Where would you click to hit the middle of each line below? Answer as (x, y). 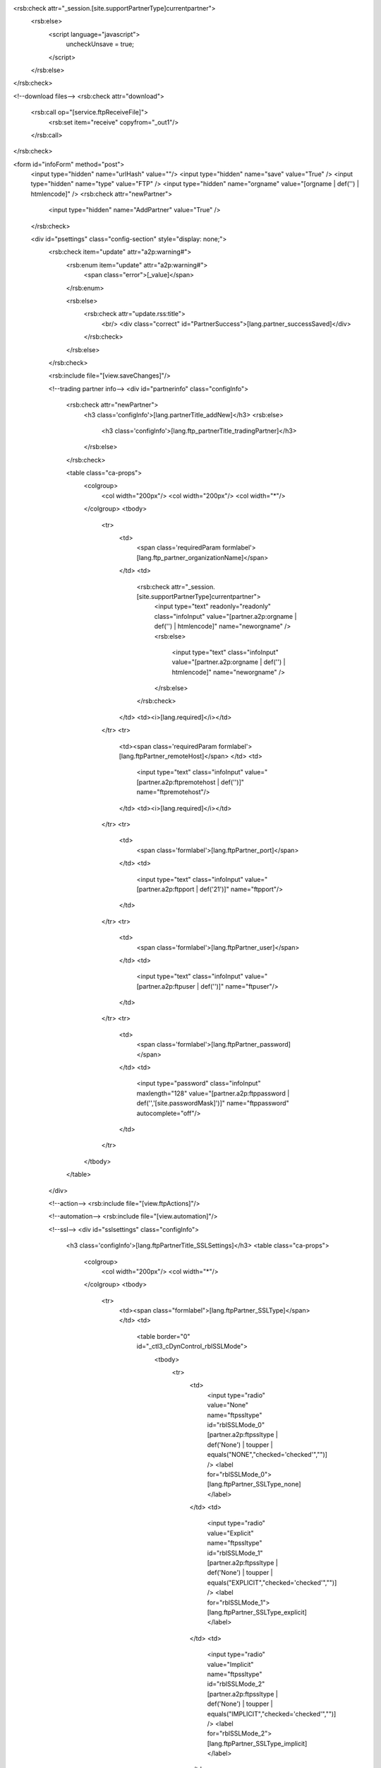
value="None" (228, 1405)
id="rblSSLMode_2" (236, 1684)
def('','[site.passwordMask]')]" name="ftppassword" (213, 1103)
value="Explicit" (230, 1533)
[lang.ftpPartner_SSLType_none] (254, 1484)
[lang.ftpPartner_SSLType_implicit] (257, 1743)
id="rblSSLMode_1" (235, 1553)
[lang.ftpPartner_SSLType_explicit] (257, 1612)
